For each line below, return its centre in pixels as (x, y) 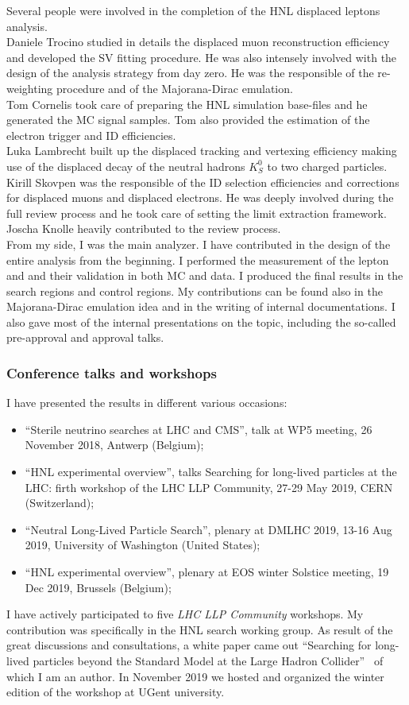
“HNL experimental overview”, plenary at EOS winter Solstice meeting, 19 (207, 572)
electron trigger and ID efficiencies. (91, 135)
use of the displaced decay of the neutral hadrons (126, 166)
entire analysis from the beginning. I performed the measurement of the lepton (198, 260)
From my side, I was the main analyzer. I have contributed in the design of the (199, 244)
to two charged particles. (327, 166)
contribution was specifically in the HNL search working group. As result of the (200, 629)
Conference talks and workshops (112, 372)
